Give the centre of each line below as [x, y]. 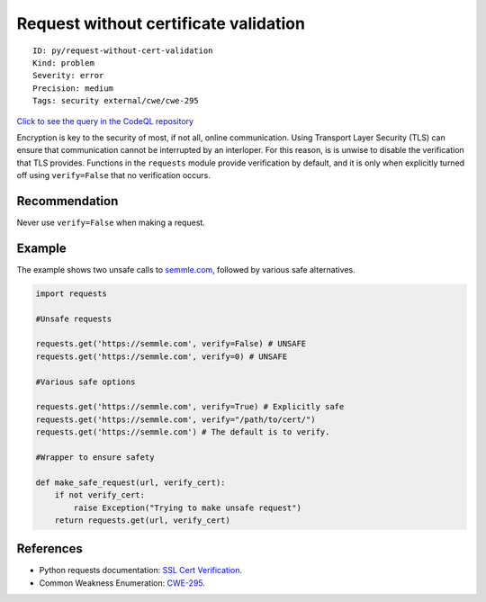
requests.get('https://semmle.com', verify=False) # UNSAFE [171, 344]
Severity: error [68, 76]
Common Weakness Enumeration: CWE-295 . [122, 583]
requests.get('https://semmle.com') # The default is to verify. [183, 432]
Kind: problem [63, 63]
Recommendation [67, 201]
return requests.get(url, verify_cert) [143, 520]
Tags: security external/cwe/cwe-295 [116, 101]
